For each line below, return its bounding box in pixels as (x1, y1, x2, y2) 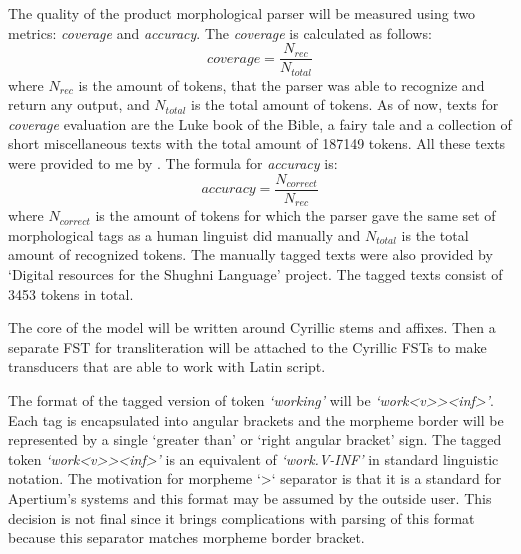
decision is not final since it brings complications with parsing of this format (8, 507, 475, 528)
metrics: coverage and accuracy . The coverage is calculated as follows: (8, 22, 432, 43)
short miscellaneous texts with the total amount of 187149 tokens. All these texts (8, 133, 506, 154)
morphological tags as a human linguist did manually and (8, 224, 361, 245)
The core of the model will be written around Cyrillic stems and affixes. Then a (8, 317, 496, 338)
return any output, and (8, 94, 150, 115)
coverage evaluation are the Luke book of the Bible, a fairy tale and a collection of (8, 113, 512, 134)
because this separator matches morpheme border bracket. (8, 527, 365, 548)
